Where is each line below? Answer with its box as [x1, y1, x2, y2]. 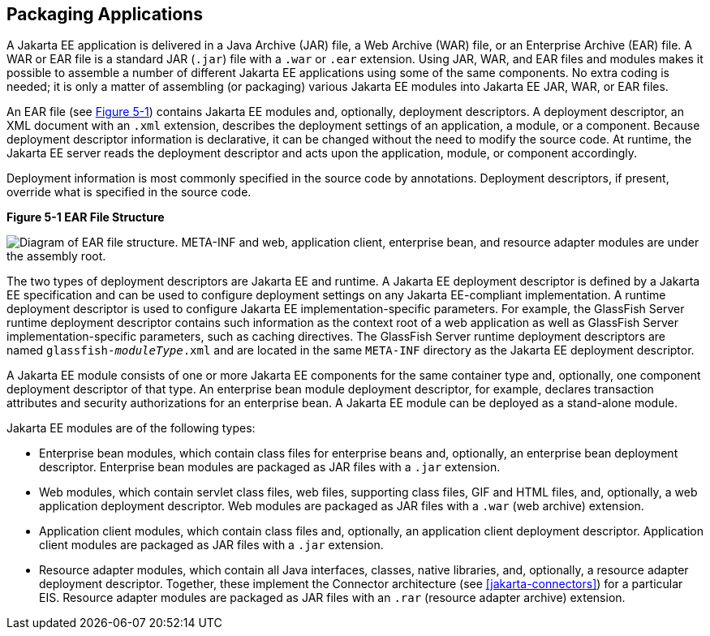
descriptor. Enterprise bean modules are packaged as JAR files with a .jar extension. [39, 460, 501, 475]
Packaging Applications [6, 4, 203, 24]
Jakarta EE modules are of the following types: [6, 421, 256, 436]
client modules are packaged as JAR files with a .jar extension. [39, 538, 384, 552]
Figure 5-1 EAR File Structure [6, 210, 165, 225]
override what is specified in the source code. [6, 185, 252, 200]
